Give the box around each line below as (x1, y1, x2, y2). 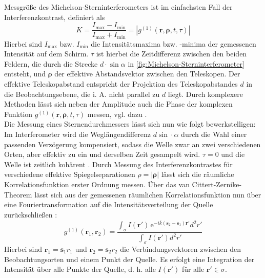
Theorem (4, 189, 32, 200)
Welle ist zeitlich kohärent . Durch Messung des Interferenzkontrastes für (4, 158, 233, 169)
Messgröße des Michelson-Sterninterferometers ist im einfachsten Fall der (4, 2, 233, 12)
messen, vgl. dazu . (87, 108, 147, 119)
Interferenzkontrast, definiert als (4, 11, 105, 22)
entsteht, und (4, 68, 46, 79)
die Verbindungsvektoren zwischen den (120, 244, 241, 254)
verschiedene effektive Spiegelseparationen (4, 169, 135, 180)
